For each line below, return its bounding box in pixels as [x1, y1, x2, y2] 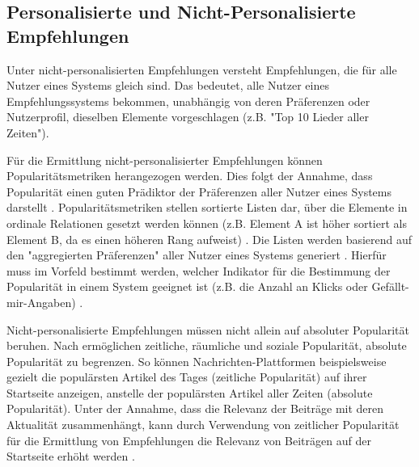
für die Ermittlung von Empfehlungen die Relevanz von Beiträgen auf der [6, 431, 371, 448]
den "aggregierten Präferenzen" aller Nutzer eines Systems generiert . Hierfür [6, 246, 387, 263]
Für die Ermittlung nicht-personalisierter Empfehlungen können [6, 151, 323, 168]
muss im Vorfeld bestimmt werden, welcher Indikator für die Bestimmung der [6, 262, 391, 279]
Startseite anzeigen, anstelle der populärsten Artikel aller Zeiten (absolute [6, 384, 373, 401]
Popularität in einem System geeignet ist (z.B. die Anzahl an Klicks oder [6, 278, 368, 295]
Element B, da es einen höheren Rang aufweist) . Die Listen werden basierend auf [6, 230, 413, 247]
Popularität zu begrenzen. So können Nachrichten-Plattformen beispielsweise [6, 352, 387, 369]
